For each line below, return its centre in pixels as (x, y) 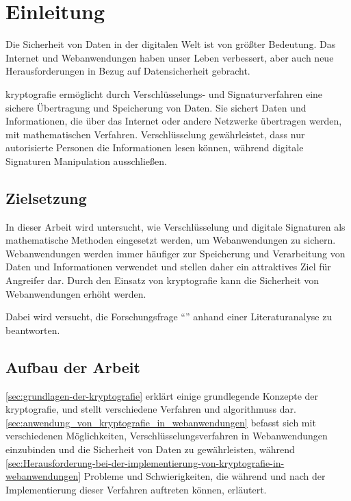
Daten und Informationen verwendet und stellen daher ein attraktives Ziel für (168, 267)
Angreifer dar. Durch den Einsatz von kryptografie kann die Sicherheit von (162, 280)
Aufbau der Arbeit (73, 367)
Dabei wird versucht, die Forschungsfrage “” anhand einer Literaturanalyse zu (169, 317)
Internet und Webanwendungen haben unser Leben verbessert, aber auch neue (170, 57)
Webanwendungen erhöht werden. (76, 293)
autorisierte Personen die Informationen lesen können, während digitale (155, 147)
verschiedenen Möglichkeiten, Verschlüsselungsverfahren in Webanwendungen (167, 436)
